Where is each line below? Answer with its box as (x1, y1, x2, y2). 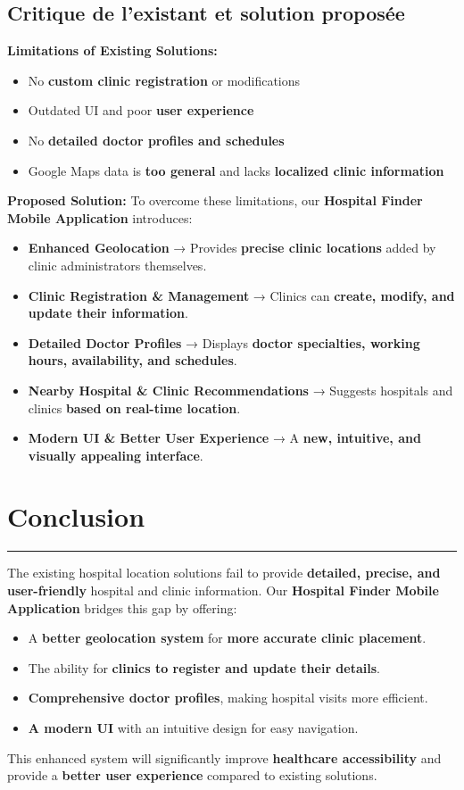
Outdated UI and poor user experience (28, 101, 254, 120)
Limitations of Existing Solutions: (7, 41, 218, 60)
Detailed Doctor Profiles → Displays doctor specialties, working (28, 333, 420, 352)
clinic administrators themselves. (28, 255, 207, 274)
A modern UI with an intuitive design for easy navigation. (28, 718, 359, 736)
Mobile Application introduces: (7, 208, 193, 227)
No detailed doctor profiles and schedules (28, 130, 285, 149)
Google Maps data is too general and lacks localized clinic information (28, 161, 444, 179)
